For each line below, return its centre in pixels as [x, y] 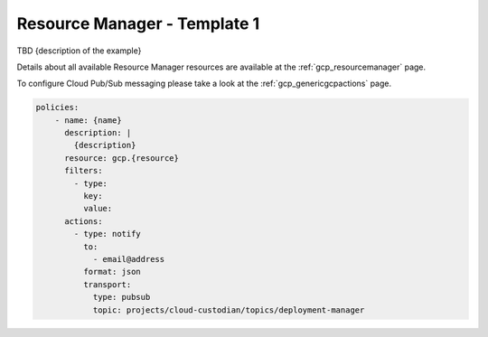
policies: [57, 108]
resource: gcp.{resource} [122, 158]
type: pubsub [122, 297]
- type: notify [108, 234]
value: [98, 209]
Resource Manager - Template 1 [138, 23]
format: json [112, 272]
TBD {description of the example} [79, 51]
